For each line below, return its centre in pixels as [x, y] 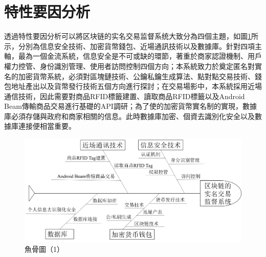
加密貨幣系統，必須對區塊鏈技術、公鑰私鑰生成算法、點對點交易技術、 [136, 76]
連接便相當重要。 [47, 126]
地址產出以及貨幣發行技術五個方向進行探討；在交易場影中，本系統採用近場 [136, 86]
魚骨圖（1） [44, 249]
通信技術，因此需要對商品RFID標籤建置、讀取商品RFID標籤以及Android [125, 96]
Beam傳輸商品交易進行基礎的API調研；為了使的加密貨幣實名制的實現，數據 [130, 106]
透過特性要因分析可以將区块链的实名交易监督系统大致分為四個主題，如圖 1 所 [131, 36]
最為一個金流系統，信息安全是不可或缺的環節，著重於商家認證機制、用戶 [140, 56]
